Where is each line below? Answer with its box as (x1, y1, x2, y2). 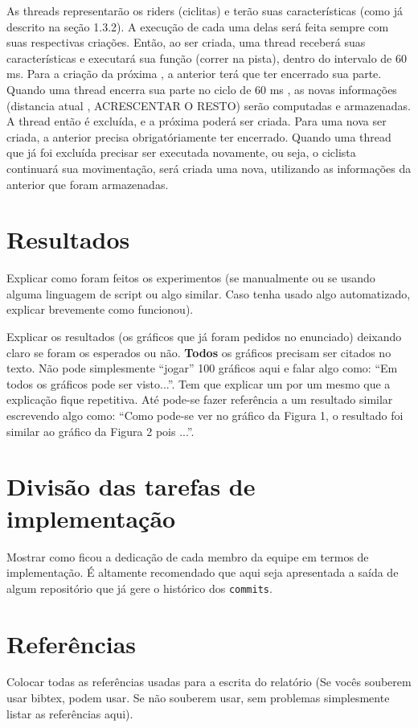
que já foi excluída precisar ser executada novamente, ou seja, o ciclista (6, 144, 356, 161)
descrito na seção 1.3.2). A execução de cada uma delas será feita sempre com (6, 18, 389, 35)
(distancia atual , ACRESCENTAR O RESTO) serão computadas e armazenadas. (6, 97, 411, 113)
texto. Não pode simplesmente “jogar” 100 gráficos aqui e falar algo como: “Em (6, 360, 398, 376)
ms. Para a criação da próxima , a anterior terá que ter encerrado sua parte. (6, 65, 382, 82)
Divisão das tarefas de (6, 470, 256, 503)
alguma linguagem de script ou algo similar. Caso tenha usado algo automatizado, (6, 285, 411, 302)
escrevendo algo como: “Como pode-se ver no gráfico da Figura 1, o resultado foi (6, 407, 404, 423)
